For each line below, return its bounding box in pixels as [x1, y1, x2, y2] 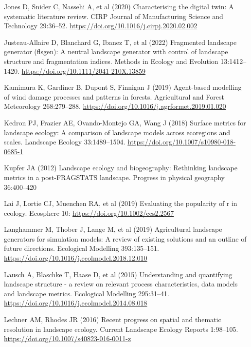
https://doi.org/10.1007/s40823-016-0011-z [4, 333, 131, 344]
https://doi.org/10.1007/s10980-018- [127, 137, 236, 147]
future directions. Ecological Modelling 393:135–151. [4, 243, 159, 253]
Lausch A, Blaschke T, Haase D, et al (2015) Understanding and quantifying [4, 269, 233, 279]
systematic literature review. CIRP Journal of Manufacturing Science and [4, 11, 223, 21]
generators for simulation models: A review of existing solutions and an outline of [4, 233, 247, 244]
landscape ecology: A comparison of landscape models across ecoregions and [4, 127, 230, 137]
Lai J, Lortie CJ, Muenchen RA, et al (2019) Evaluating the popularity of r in [4, 198, 237, 208]
